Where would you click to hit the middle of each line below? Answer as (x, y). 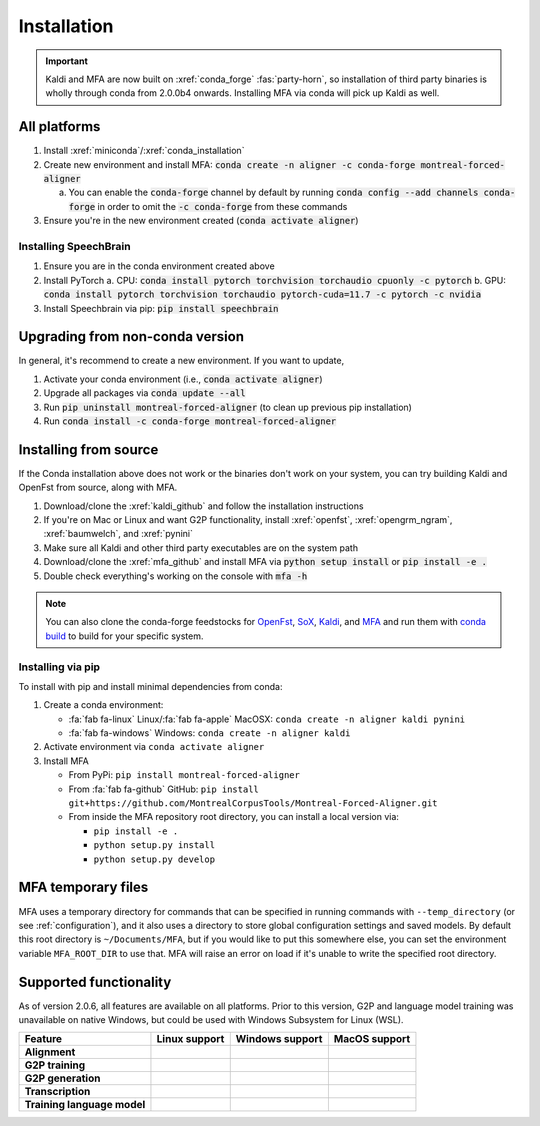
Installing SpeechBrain (74, 246)
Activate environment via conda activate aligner (154, 747)
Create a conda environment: (103, 705)
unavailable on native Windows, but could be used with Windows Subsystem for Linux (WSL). (211, 1019)
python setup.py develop (154, 859)
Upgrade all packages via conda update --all (144, 393)
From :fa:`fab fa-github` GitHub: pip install (163, 789)
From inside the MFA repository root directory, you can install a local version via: (234, 817)
